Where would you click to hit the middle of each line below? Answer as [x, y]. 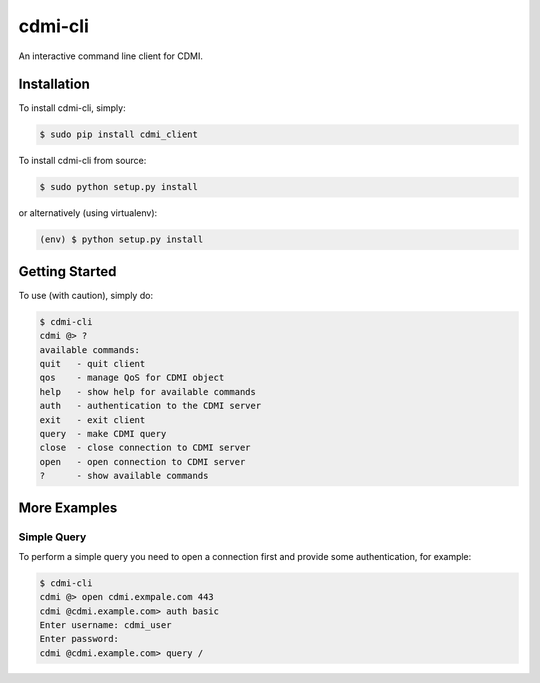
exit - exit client [92, 419]
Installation [54, 84]
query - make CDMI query [103, 433]
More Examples [68, 507]
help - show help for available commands [148, 391]
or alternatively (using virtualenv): [88, 213]
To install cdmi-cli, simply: [72, 108]
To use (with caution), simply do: [86, 295]
